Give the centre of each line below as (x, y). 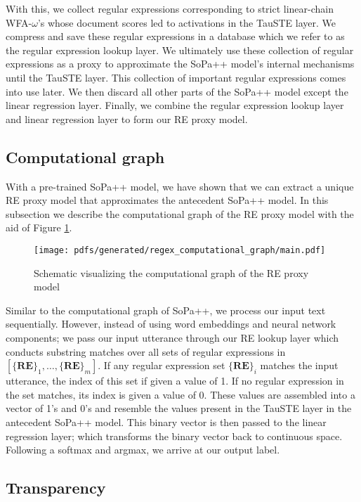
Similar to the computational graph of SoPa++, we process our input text (166, 310)
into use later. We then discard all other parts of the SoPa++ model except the (177, 91)
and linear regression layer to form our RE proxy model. (127, 118)
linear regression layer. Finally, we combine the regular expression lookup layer (175, 105)
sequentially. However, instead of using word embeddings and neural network (171, 324)
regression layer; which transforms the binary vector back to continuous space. (174, 436)
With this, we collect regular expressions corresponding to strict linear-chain (170, 8)
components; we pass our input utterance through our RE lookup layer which (172, 337)
